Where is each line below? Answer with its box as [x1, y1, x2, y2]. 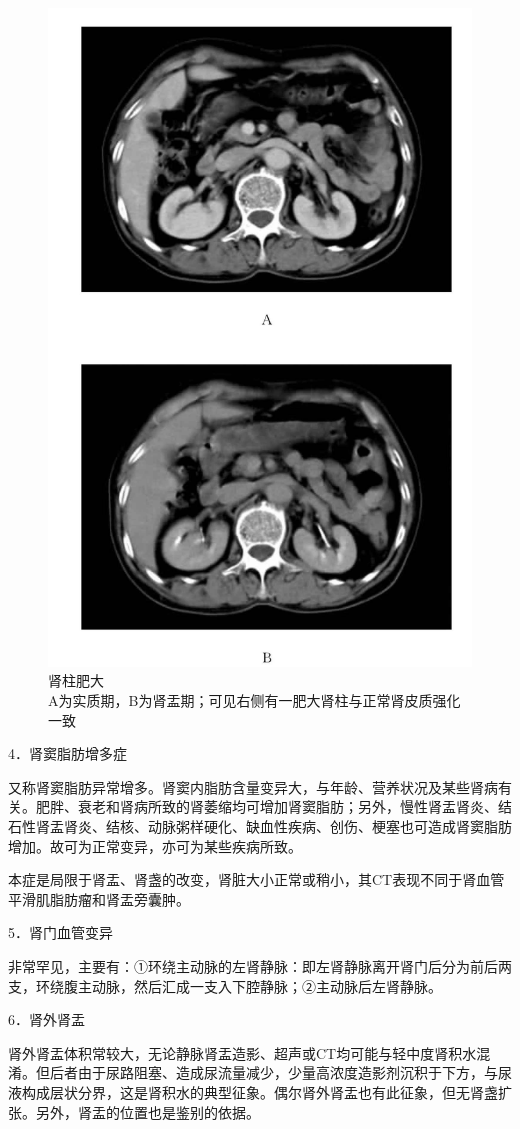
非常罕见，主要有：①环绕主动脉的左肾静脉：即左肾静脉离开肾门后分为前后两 [8, 955, 512, 976]
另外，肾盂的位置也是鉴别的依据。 [35, 1101, 260, 1122]
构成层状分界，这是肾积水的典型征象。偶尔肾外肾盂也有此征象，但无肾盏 [21, 1081, 498, 1102]
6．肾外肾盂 [8, 1009, 85, 1030]
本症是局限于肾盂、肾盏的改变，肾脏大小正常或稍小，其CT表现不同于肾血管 [8, 869, 505, 890]
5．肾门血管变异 [8, 922, 113, 943]
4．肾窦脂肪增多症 [8, 743, 127, 764]
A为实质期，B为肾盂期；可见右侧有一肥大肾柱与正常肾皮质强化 [48, 690, 461, 711]
